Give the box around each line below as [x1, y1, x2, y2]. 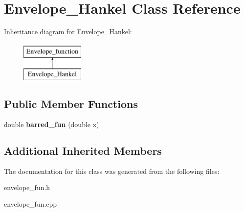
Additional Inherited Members [4, 143, 162, 158]
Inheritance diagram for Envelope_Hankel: [4, 26, 132, 37]
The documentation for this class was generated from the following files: [4, 166, 220, 176]
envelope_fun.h [4, 182, 50, 192]
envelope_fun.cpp [4, 199, 57, 209]
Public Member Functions [4, 96, 138, 111]
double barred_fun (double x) [4, 119, 99, 129]
